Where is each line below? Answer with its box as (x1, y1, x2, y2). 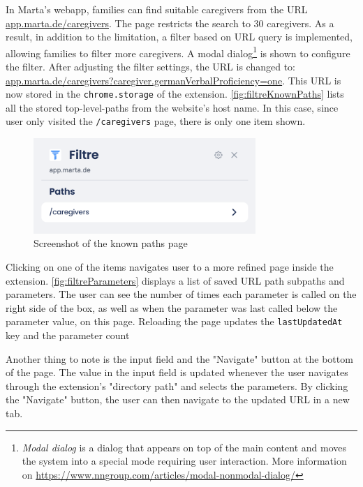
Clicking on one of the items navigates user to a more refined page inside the (6, 260, 334, 274)
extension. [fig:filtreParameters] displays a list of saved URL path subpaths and (6, 273, 345, 287)
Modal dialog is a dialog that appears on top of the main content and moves (22, 440, 346, 454)
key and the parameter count (6, 328, 130, 343)
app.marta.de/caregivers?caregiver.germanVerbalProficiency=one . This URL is (6, 73, 341, 87)
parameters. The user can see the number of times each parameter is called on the (6, 287, 357, 301)
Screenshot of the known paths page (34, 236, 188, 250)
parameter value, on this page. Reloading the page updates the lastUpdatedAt (6, 314, 343, 329)
